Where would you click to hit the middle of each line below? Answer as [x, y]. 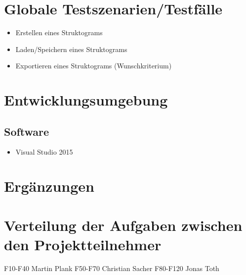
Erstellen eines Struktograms [59, 32]
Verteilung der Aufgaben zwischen [123, 225]
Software [27, 131]
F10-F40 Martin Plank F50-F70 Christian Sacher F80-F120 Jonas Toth [112, 268]
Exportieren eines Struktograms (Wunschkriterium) [94, 66]
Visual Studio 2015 [44, 152]
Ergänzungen [49, 186]
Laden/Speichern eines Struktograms [71, 49]
